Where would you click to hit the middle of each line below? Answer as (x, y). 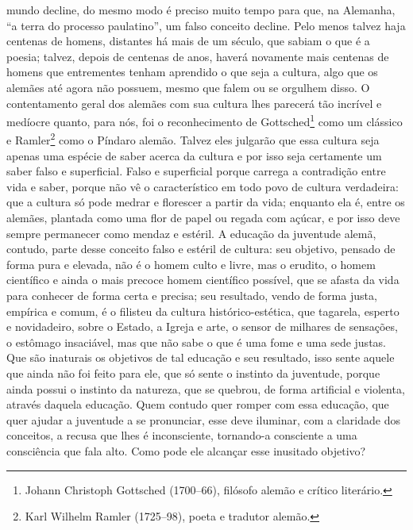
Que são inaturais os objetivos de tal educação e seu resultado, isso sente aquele (201, 357)
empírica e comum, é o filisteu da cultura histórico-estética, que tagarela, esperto (203, 311)
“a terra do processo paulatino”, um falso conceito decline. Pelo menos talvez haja (206, 25)
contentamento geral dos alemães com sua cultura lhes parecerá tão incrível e (194, 103)
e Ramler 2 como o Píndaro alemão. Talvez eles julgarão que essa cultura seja (193, 139)
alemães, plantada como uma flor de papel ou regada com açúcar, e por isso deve (203, 218)
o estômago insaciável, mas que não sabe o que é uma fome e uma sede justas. (196, 342)
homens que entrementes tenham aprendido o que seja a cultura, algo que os (192, 72)
